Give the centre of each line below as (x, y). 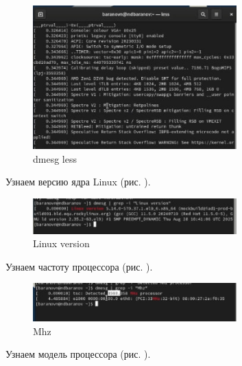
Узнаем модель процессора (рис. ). (78, 354)
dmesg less (55, 158)
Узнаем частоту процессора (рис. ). (79, 266)
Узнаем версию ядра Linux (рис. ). (78, 182)
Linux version (61, 243)
